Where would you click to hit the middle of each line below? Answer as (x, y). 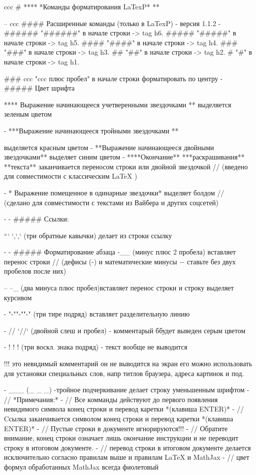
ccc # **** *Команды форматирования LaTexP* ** (82, 6)
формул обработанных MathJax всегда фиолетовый (81, 466)
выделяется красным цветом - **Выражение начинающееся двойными (109, 147)
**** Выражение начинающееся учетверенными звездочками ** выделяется (118, 104)
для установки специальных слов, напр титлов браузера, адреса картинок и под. (124, 373)
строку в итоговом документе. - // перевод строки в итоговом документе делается (128, 447)
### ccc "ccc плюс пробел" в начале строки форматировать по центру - (113, 78)
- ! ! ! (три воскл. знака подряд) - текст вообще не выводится (96, 347)
